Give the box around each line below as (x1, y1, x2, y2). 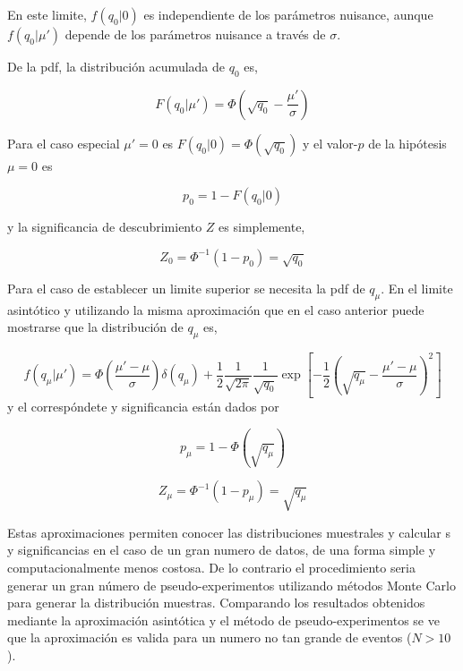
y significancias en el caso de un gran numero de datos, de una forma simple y (7, 540, 436, 559)
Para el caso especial (7, 133, 120, 152)
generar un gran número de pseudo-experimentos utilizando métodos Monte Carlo (7, 575, 456, 594)
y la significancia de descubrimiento (7, 217, 202, 236)
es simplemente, (219, 217, 305, 236)
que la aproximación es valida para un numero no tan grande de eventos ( (7, 628, 412, 647)
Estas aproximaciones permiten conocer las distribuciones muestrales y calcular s (7, 522, 450, 541)
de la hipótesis (368, 133, 447, 152)
